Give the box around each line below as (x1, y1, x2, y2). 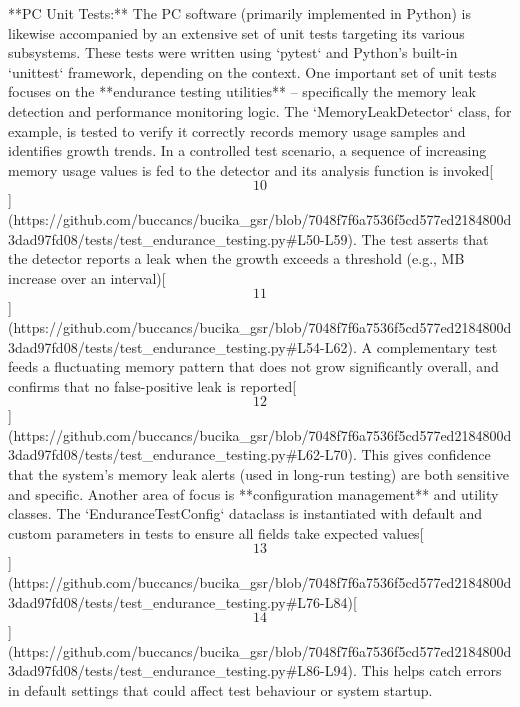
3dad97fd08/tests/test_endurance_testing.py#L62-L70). (8, 444, 357, 465)
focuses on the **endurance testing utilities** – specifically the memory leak (8, 81, 476, 102)
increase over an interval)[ (8, 267, 166, 288)
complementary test (376, 336, 498, 357)
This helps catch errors (361, 660, 502, 681)
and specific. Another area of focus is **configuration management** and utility (8, 483, 499, 504)
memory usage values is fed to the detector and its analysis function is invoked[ (8, 159, 494, 180)
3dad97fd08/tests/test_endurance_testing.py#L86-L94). (8, 660, 357, 681)
